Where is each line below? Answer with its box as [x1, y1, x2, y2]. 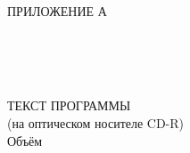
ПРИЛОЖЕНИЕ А [7, 2, 107, 20]
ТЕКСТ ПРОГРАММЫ [7, 96, 131, 115]
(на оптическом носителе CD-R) [7, 113, 185, 132]
